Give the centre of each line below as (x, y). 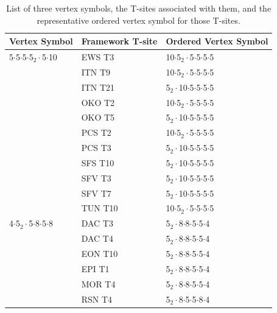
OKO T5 (98, 117)
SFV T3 (96, 178)
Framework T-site (119, 41)
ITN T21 (98, 87)
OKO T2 (98, 102)
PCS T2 (96, 132)
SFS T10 (98, 162)
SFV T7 (96, 193)
